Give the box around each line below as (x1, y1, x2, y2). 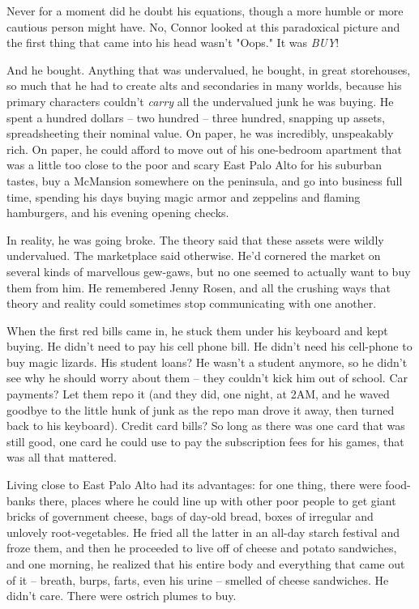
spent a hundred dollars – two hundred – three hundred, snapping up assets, (6, 109, 385, 126)
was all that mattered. (6, 449, 117, 466)
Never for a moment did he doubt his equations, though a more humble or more (6, 2, 404, 19)
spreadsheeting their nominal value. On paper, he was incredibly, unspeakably (6, 125, 394, 142)
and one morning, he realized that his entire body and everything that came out (6, 556, 405, 572)
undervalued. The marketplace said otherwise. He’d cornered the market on (6, 247, 381, 264)
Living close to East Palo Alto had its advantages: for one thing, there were (6, 476, 382, 493)
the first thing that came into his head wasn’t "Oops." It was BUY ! (6, 34, 340, 51)
